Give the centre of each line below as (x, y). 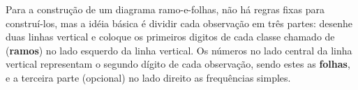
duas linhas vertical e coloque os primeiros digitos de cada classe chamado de (170, 37)
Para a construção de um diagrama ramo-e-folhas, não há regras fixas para (165, 9)
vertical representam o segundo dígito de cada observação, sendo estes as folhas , (178, 64)
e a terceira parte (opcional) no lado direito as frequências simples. (148, 77)
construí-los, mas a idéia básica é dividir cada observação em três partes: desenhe (179, 23)
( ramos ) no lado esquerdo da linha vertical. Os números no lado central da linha (179, 50)
